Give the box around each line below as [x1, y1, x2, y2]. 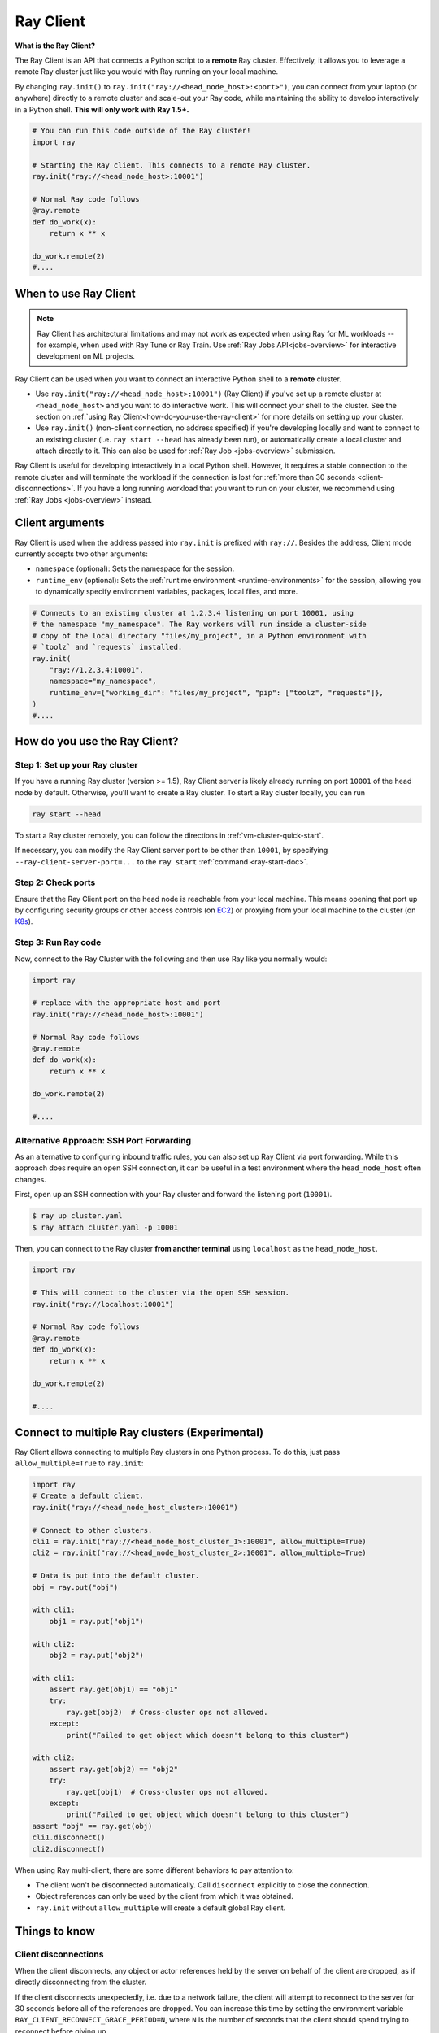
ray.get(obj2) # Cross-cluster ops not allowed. [66, 1708, 268, 1717]
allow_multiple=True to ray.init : [15, 1458, 144, 1468]
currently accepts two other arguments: [15, 549, 148, 559]
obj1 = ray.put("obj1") [49, 1617, 144, 1626]
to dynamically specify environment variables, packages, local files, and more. [35, 586, 298, 597]
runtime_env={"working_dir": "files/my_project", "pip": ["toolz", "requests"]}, [49, 688, 384, 697]
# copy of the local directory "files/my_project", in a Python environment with [32, 631, 367, 640]
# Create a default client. [32, 1491, 144, 1500]
